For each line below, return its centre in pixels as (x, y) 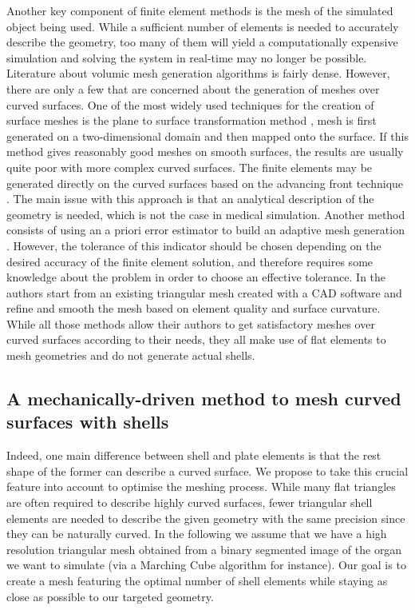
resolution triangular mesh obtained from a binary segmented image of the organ (204, 549)
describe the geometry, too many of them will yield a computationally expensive (202, 42)
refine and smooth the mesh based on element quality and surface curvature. (194, 308)
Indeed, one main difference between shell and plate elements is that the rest (194, 455)
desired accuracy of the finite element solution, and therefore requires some (190, 261)
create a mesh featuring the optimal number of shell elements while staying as (197, 580)
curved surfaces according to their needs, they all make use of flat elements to (196, 339)
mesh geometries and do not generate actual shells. (131, 355)
